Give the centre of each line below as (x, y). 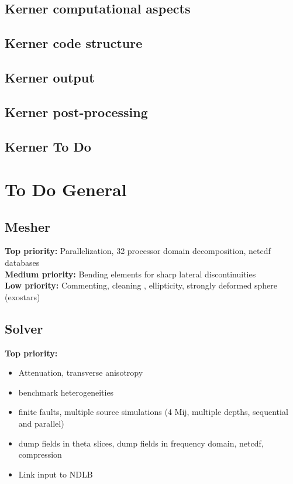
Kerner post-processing (76, 111)
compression (40, 454)
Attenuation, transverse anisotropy (81, 373)
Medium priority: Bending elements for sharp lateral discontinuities (130, 274)
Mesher (27, 226)
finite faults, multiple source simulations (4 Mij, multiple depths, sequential (153, 412)
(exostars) (23, 296)
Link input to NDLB (56, 474)
